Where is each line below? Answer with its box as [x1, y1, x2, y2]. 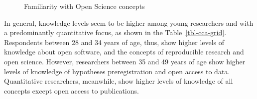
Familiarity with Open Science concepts [24, 1, 145, 11]
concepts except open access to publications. [4, 85, 139, 96]
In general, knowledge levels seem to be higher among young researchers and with [4, 17, 254, 28]
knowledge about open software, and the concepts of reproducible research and [4, 47, 244, 57]
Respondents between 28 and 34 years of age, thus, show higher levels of [4, 37, 225, 47]
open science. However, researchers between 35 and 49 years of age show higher [4, 56, 246, 66]
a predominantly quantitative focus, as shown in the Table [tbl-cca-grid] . [4, 27, 227, 38]
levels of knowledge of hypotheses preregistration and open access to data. [4, 66, 230, 76]
